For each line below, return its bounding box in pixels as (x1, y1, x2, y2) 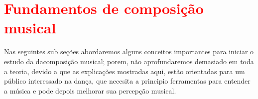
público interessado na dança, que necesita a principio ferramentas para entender (4, 76, 251, 86)
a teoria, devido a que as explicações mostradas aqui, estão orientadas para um (4, 66, 245, 76)
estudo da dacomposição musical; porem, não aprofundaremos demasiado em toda (4, 56, 254, 66)
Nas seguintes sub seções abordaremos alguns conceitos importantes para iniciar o (4, 46, 254, 57)
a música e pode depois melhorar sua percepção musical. (4, 85, 176, 96)
